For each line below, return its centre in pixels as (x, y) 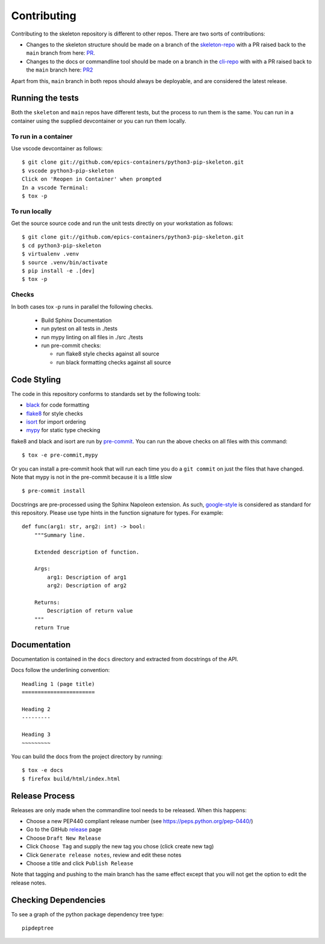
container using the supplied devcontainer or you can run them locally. (99, 121)
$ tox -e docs (42, 770)
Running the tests (45, 98)
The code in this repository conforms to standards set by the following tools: (106, 393)
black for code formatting (58, 405)
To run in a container (42, 137)
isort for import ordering (56, 422)
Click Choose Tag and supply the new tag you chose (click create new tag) (120, 847)
